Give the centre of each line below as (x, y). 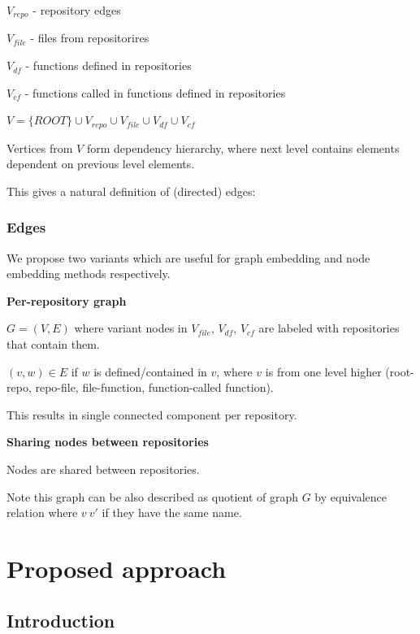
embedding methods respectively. (89, 274)
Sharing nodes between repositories (108, 442)
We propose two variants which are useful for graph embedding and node (188, 257)
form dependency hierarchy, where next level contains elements (243, 148)
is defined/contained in (150, 371)
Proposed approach (117, 568)
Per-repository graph (67, 300)
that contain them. (53, 344)
